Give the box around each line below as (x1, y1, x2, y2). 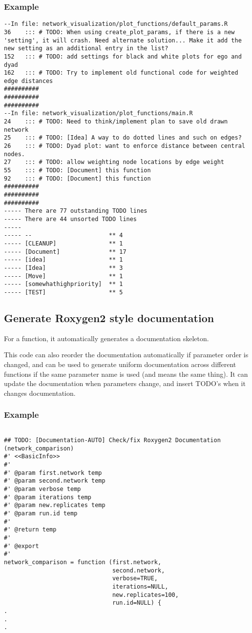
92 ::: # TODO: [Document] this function (4, 175, 151, 182)
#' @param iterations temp (4, 493, 91, 501)
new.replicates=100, (112, 591, 179, 598)
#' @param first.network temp (4, 469, 102, 476)
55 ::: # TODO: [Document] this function (4, 167, 151, 174)
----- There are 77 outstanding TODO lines (4, 207, 147, 215)
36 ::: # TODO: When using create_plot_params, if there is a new (4, 28, 235, 36)
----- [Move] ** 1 (4, 272, 123, 280)
